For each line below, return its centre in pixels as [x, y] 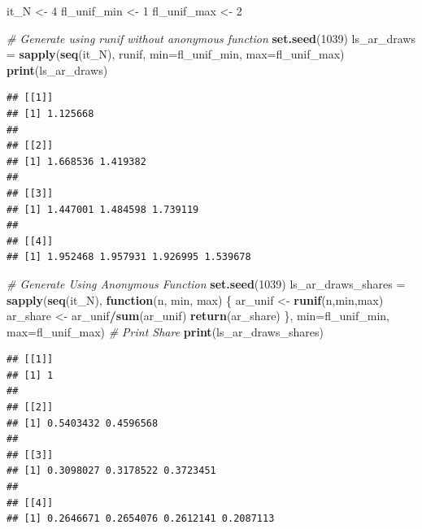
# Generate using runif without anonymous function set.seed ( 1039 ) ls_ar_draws [211, 38]
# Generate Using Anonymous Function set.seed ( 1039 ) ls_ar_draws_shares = [206, 283]
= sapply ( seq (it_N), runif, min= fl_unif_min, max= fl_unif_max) [176, 54]
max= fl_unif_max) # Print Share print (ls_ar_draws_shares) [165, 331]
